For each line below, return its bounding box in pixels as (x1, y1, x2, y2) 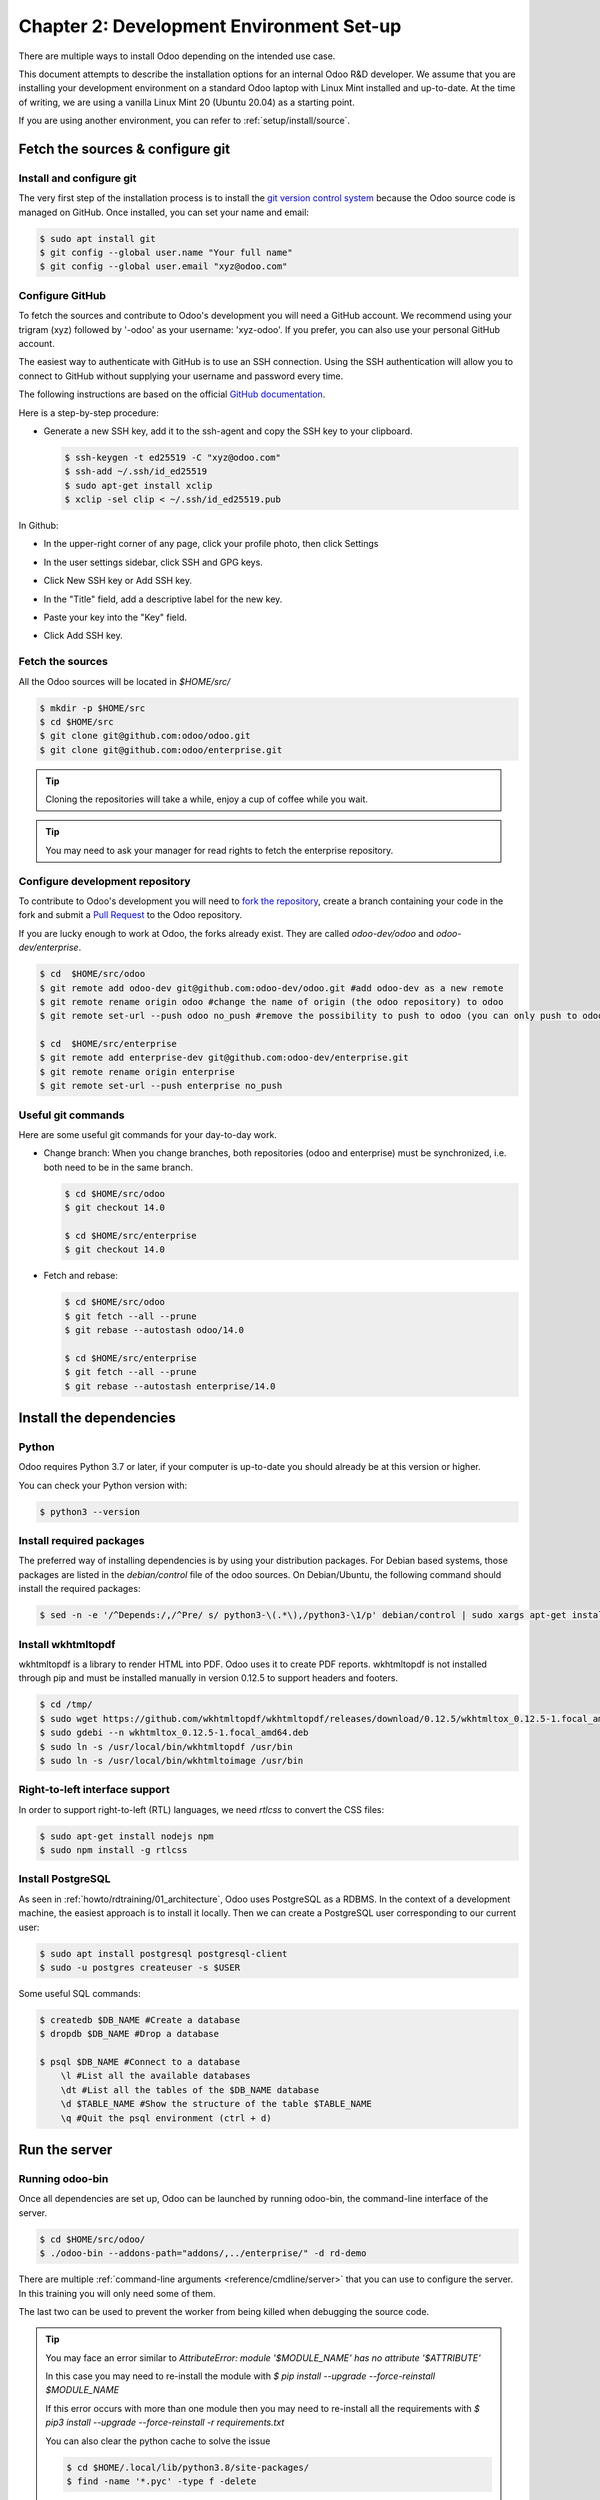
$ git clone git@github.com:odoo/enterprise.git (39, 744, 283, 755)
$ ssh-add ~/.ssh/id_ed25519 (64, 466, 208, 477)
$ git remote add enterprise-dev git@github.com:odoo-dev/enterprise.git (39, 1052, 409, 1064)
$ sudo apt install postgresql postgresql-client (39, 1948, 288, 1959)
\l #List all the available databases (60, 2070, 251, 2082)
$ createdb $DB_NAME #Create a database (39, 2014, 240, 2025)
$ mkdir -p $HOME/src (39, 702, 146, 714)
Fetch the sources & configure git (18, 140, 230, 157)
